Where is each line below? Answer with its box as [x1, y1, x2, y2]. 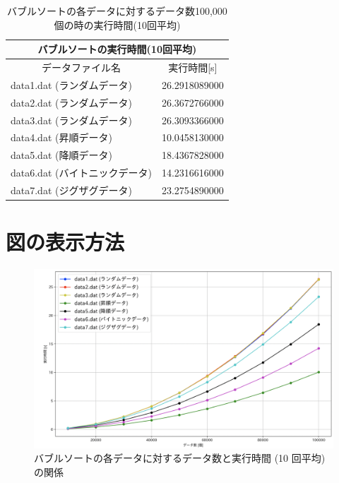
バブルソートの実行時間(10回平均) [37, 42, 197, 56]
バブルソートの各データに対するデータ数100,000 [6, 4, 227, 18]
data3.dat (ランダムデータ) [11, 112, 132, 127]
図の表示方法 [6, 227, 125, 256]
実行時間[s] [168, 60, 218, 75]
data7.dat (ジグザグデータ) [11, 182, 132, 197]
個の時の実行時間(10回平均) [54, 17, 181, 32]
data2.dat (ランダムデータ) [11, 95, 132, 109]
